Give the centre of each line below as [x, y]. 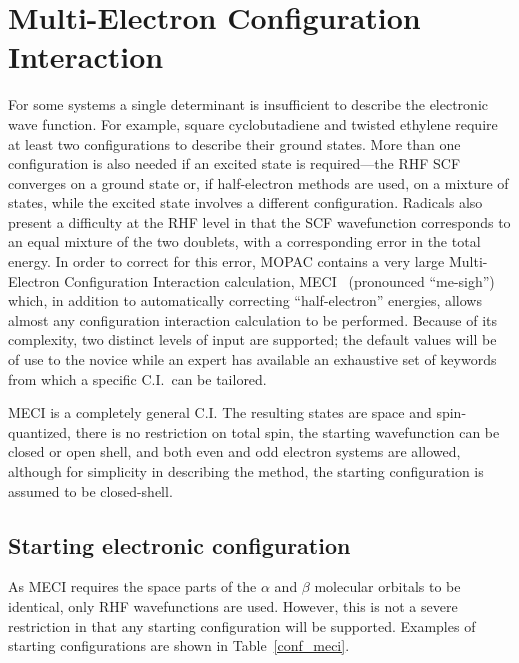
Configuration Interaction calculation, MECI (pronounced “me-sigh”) [279, 280]
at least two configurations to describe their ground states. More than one [234, 143]
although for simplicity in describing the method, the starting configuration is [246, 471]
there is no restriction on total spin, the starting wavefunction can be [287, 431]
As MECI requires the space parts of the [132, 586]
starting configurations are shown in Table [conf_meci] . [179, 645]
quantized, [40, 431]
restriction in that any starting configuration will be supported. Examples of [242, 625]
